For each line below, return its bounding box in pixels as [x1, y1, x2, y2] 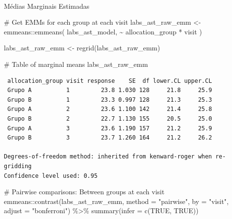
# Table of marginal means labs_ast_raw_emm [4, 59, 148, 69]
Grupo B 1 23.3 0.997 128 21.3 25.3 [7, 96, 212, 103]
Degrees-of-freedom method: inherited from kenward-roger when [4, 153, 212, 160]
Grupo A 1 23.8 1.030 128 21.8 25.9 [7, 87, 212, 94]
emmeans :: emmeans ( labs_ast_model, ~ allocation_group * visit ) [4, 26, 202, 36]
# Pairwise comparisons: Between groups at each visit [4, 187, 165, 197]
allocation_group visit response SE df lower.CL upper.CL [7, 77, 212, 84]
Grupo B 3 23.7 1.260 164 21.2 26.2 [7, 134, 212, 141]
